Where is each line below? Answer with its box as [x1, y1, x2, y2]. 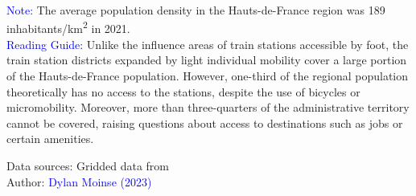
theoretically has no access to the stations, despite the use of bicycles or [6, 83, 360, 100]
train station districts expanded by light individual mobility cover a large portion [6, 51, 407, 68]
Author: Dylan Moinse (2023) [6, 173, 152, 190]
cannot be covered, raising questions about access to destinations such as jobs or [6, 114, 403, 131]
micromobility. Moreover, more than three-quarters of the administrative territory [6, 99, 410, 116]
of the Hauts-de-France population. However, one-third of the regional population [6, 67, 409, 84]
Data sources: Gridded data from [6, 157, 170, 174]
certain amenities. [6, 130, 94, 147]
